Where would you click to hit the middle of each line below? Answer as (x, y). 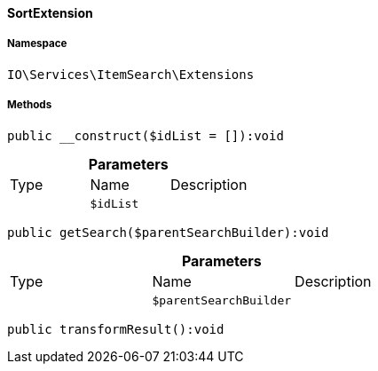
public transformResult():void (116, 329)
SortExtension (50, 13)
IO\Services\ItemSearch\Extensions (131, 74)
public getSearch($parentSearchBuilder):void (168, 232)
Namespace (37, 44)
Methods (30, 105)
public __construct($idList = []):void (146, 135)
